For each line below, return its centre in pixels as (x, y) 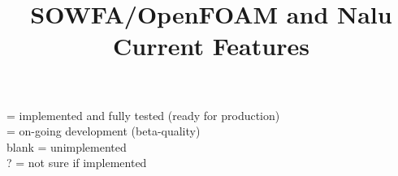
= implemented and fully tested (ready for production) (143, 115)
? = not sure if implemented (77, 163)
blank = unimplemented (67, 146)
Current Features (211, 46)
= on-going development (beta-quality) (104, 131)
